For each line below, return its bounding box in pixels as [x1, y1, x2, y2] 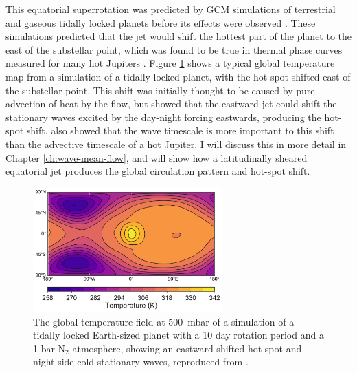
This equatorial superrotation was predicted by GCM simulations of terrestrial [5, 2, 336, 16]
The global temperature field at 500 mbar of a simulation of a [33, 314, 295, 328]
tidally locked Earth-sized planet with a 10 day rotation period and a [33, 328, 324, 342]
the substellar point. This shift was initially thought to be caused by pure [5, 83, 315, 97]
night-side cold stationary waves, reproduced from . [33, 354, 249, 369]
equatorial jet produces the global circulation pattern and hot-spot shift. [5, 164, 310, 178]
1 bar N [33, 341, 66, 355]
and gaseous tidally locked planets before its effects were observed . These [5, 15, 316, 30]
